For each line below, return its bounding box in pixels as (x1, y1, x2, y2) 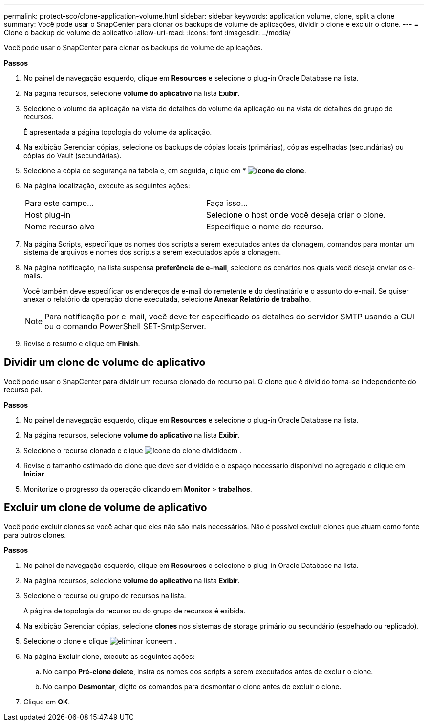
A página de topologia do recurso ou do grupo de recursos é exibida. (23, 606, 246, 615)
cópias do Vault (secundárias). (23, 151, 122, 159)
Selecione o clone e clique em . (23, 636, 177, 645)
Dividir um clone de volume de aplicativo (4, 356, 206, 369)
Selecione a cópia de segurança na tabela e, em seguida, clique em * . (23, 166, 306, 175)
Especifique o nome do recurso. (206, 222, 324, 231)
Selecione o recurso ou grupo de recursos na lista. (23, 591, 186, 600)
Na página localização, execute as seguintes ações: (23, 181, 190, 190)
